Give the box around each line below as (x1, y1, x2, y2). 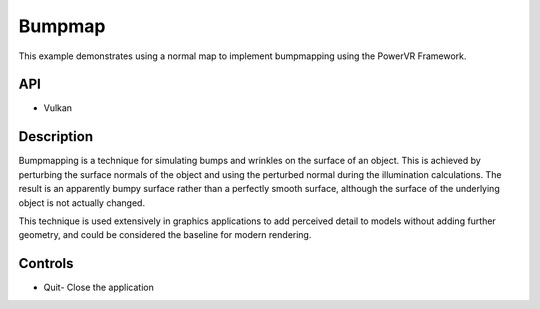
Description (18, 128, 94, 145)
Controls (18, 255, 74, 272)
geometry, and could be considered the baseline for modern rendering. (18, 229, 312, 241)
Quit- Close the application (43, 281, 154, 294)
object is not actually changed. (18, 196, 145, 209)
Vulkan (43, 102, 73, 114)
